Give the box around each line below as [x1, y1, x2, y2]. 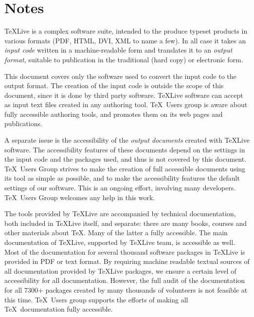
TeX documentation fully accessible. [4, 304, 113, 314]
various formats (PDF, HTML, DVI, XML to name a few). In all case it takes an [4, 35, 246, 45]
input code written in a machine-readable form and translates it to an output [4, 45, 233, 55]
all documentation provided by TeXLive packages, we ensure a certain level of [4, 265, 236, 276]
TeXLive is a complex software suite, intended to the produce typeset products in [4, 26, 248, 36]
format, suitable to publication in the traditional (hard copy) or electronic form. [4, 54, 243, 64]
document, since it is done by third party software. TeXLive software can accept [4, 90, 243, 100]
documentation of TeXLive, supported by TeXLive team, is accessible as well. [4, 237, 236, 247]
